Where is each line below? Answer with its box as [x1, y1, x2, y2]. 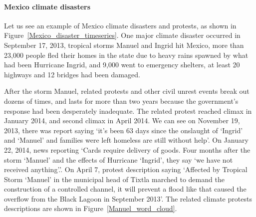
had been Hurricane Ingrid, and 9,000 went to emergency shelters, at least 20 [4, 59, 240, 70]
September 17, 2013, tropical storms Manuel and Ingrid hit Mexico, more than [4, 39, 244, 50]
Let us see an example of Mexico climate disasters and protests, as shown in [4, 20, 237, 30]
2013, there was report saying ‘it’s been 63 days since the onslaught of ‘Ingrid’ [4, 125, 243, 135]
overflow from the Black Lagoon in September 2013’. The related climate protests [4, 193, 252, 204]
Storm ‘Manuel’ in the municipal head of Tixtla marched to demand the [4, 174, 225, 184]
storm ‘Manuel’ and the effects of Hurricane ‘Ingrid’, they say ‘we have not [4, 154, 233, 165]
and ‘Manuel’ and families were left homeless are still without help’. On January [4, 135, 249, 145]
